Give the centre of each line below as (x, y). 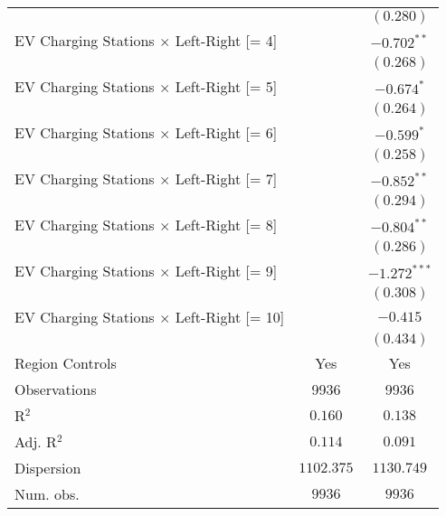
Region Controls (66, 363)
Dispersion (48, 468)
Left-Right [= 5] (226, 86)
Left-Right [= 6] (226, 132)
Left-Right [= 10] (230, 317)
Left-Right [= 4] (226, 40)
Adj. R (36, 441)
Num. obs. (47, 494)
